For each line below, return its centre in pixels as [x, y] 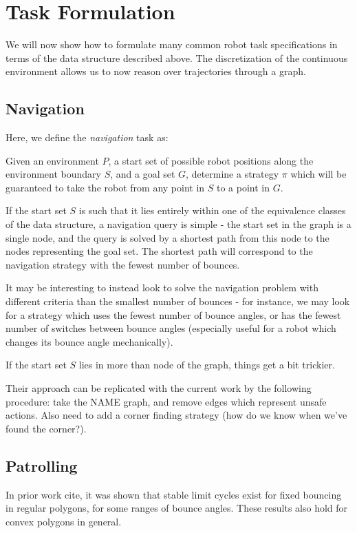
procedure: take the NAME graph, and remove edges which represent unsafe [166, 401]
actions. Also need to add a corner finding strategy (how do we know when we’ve [176, 415]
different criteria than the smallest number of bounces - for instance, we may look [178, 301]
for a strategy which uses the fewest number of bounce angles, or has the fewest [173, 314]
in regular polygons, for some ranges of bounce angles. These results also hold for [177, 508]
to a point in [244, 187]
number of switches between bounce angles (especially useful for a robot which [171, 328]
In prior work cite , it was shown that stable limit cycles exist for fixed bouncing [174, 494]
